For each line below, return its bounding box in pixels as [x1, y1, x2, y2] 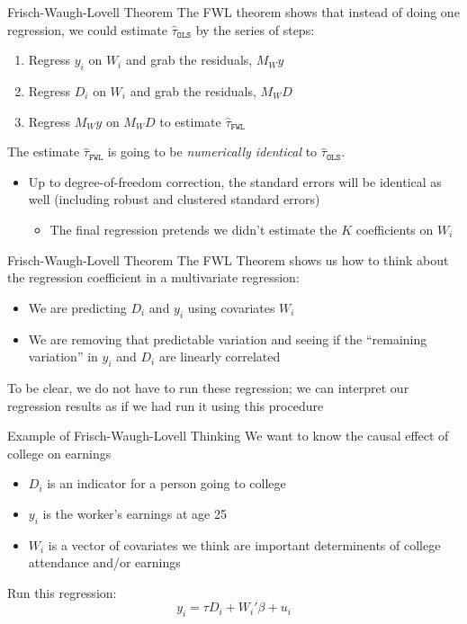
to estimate [159, 111, 221, 130]
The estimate [7, 142, 80, 161]
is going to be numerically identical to [107, 142, 318, 161]
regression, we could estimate [7, 20, 167, 39]
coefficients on [355, 219, 434, 238]
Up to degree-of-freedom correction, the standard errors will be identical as [28, 172, 442, 191]
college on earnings [7, 443, 112, 462]
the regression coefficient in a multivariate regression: [7, 268, 300, 287]
